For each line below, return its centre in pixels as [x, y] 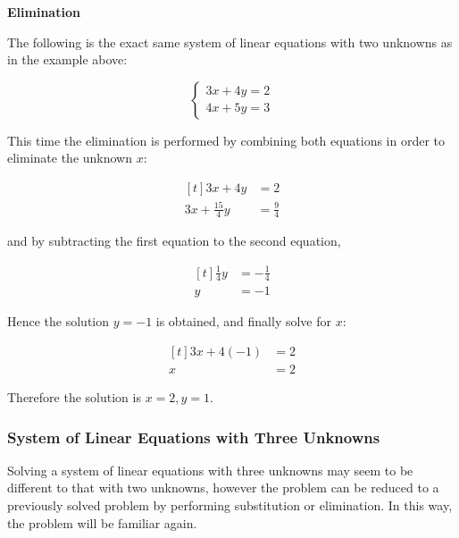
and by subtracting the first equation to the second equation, [174, 241]
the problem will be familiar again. [102, 522]
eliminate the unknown [70, 158]
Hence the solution [58, 321]
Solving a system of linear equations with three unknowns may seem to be [210, 470]
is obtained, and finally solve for [244, 321]
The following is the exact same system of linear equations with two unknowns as [230, 42]
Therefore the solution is [74, 397]
